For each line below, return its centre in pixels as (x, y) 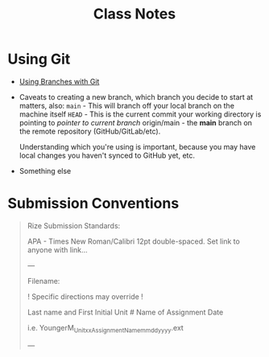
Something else (45, 170)
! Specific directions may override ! (85, 296)
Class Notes (134, 14)
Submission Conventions (93, 204)
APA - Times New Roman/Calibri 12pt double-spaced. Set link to (134, 241)
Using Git (39, 59)
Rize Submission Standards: (74, 225)
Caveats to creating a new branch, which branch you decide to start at (136, 96)
